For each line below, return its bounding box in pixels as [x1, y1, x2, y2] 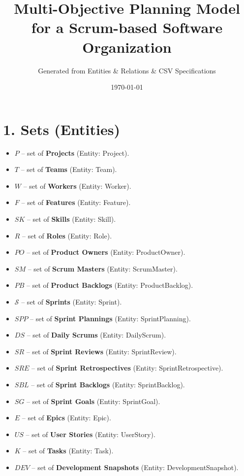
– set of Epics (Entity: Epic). [22, 412, 111, 423]
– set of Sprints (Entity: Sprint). [21, 296, 122, 306]
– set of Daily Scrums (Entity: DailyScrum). [27, 330, 166, 340]
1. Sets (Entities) [3, 119, 120, 139]
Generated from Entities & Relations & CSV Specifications [38, 65, 216, 75]
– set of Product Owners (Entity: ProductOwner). [27, 247, 185, 257]
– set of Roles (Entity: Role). [22, 230, 112, 240]
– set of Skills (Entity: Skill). [27, 214, 116, 224]
